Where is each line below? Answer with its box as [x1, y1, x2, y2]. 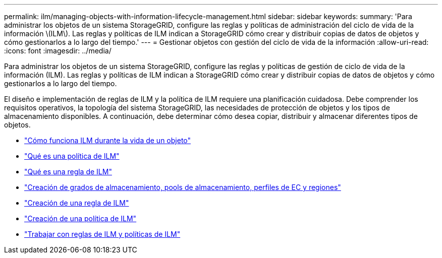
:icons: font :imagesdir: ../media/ [4, 46, 112, 55]
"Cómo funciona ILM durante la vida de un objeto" [24, 136, 191, 145]
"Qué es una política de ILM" [24, 152, 120, 160]
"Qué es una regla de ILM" [24, 167, 112, 176]
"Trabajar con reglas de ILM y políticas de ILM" [24, 230, 181, 238]
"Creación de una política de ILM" [24, 214, 137, 223]
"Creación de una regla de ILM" [24, 199, 129, 207]
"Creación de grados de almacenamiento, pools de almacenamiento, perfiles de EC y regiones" [24, 183, 341, 191]
